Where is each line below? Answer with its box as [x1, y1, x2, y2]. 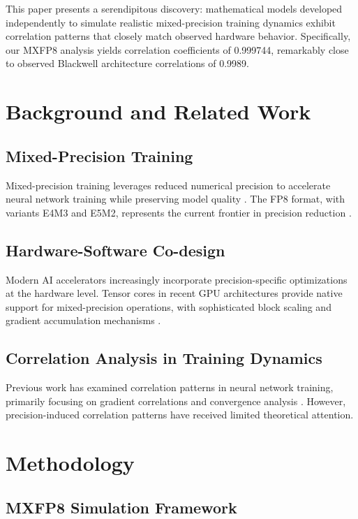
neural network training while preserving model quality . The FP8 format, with [6, 191, 345, 206]
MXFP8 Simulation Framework [6, 496, 237, 518]
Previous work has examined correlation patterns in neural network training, [6, 380, 334, 395]
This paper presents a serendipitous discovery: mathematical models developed [6, 1, 343, 15]
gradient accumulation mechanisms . [6, 313, 161, 328]
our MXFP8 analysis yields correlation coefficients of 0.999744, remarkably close [6, 42, 349, 57]
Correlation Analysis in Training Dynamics [6, 347, 322, 369]
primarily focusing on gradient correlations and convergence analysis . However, [6, 393, 346, 408]
